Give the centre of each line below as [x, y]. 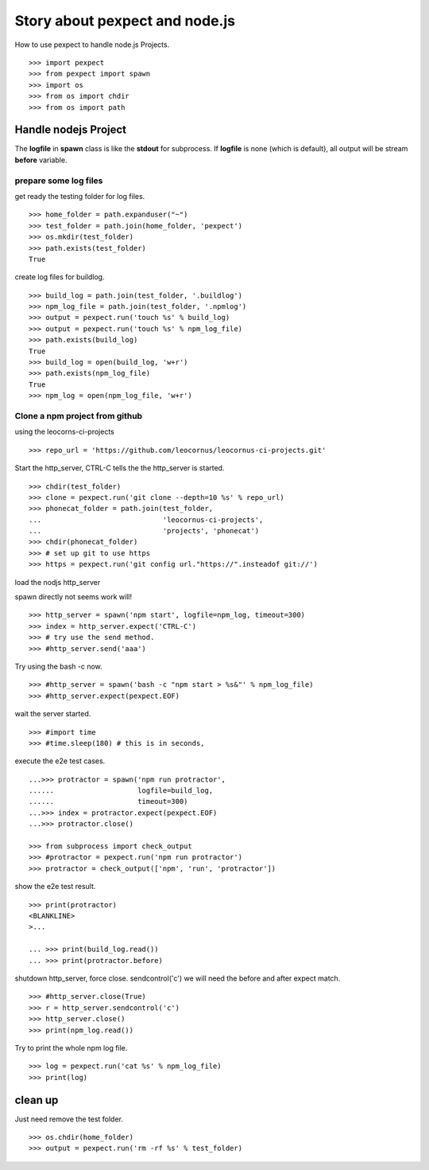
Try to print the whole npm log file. [71, 1047]
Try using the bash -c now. [58, 666]
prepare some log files [59, 181]
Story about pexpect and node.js [125, 21]
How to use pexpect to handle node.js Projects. [92, 45]
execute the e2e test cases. [60, 761]
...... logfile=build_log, [121, 791]
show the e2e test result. [55, 887]
